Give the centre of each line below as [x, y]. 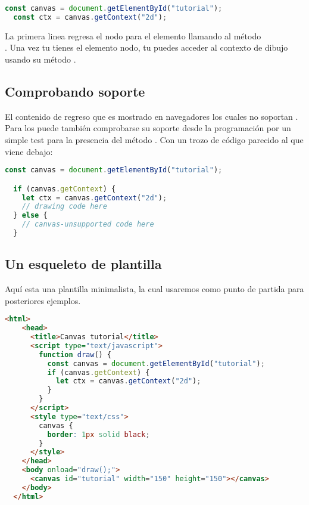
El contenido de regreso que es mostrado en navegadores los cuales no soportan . [152, 116]
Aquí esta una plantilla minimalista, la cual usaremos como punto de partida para [154, 289]
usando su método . [40, 59]
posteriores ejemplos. [43, 300]
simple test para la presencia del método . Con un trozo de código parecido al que [154, 139]
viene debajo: [29, 151]
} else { [30, 216]
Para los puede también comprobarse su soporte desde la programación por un [148, 128]
